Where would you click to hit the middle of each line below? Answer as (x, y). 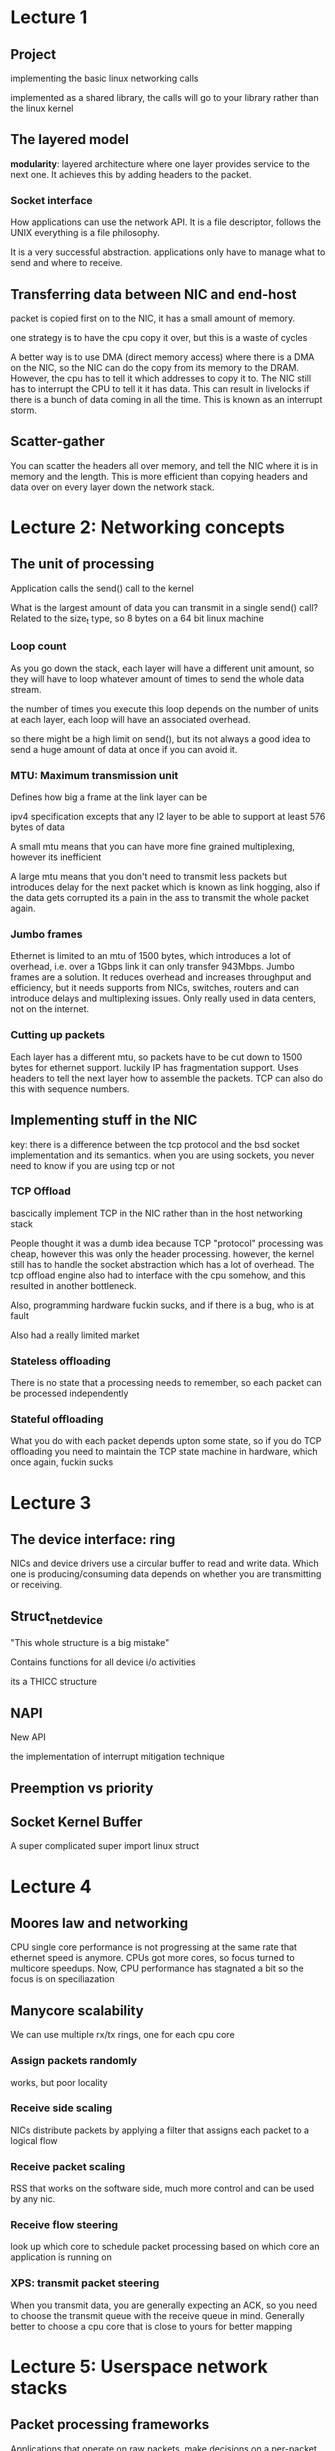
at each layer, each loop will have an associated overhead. (131, 719)
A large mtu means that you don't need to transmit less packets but (149, 877)
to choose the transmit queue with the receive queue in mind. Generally (157, 2315)
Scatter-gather (57, 441)
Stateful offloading (57, 1419)
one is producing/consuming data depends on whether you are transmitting (166, 1574)
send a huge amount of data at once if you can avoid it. (124, 749)
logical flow (34, 2140)
